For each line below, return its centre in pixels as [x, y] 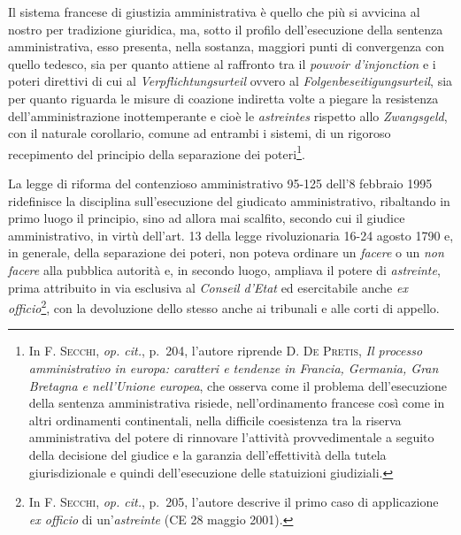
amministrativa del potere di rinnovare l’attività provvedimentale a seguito [231, 437]
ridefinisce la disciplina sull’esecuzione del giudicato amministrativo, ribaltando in [229, 200]
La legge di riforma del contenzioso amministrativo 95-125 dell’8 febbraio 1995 [220, 183]
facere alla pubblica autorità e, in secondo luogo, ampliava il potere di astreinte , [224, 269]
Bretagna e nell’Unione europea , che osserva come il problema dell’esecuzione [238, 385]
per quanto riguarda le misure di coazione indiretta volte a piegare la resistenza [223, 98]
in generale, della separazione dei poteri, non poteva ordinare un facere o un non [226, 252]
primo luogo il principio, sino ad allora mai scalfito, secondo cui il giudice [207, 218]
